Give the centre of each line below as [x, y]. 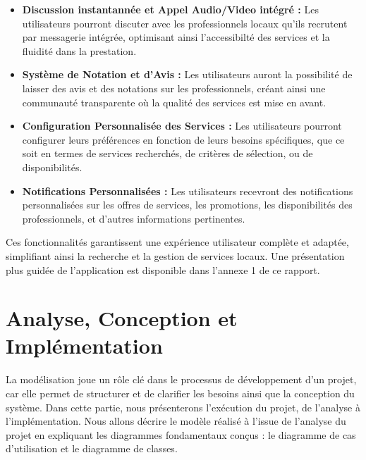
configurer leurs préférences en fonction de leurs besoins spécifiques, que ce [183, 139]
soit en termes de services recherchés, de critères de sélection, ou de [167, 153]
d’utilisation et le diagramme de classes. [92, 448]
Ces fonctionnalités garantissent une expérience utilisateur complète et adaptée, [177, 242]
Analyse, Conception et [122, 318]
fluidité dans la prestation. [79, 50]
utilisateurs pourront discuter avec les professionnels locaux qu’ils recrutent [185, 23]
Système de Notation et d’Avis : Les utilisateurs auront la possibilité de [187, 74]
